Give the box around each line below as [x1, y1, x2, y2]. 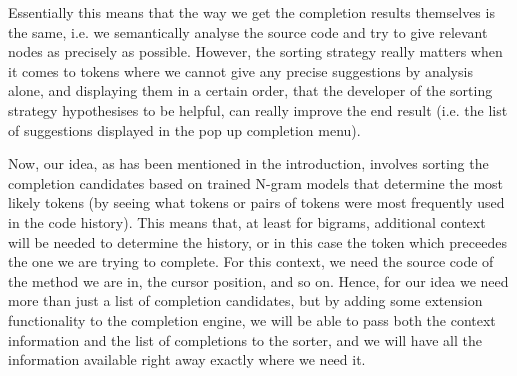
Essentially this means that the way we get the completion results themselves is [8, 2, 495, 22]
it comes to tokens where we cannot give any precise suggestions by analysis [8, 60, 473, 81]
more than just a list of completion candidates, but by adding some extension [8, 290, 483, 311]
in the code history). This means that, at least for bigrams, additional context [8, 211, 486, 232]
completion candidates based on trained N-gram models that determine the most [8, 172, 504, 193]
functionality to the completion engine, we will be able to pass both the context [8, 309, 496, 330]
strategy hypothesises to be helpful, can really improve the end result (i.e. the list [8, 99, 508, 120]
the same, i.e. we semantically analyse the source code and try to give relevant [8, 21, 488, 42]
